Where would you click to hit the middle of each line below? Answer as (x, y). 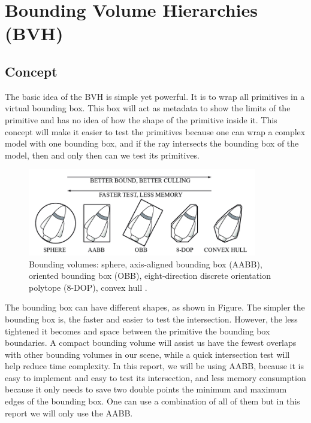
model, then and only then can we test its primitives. (102, 155)
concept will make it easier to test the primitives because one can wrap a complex (155, 131)
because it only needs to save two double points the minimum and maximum (146, 389)
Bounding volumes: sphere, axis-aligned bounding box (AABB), (146, 264)
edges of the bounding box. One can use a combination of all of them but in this (153, 401)
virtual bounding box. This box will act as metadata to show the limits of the (148, 108)
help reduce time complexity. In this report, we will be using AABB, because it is (154, 366)
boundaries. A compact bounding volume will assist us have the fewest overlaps (151, 343)
